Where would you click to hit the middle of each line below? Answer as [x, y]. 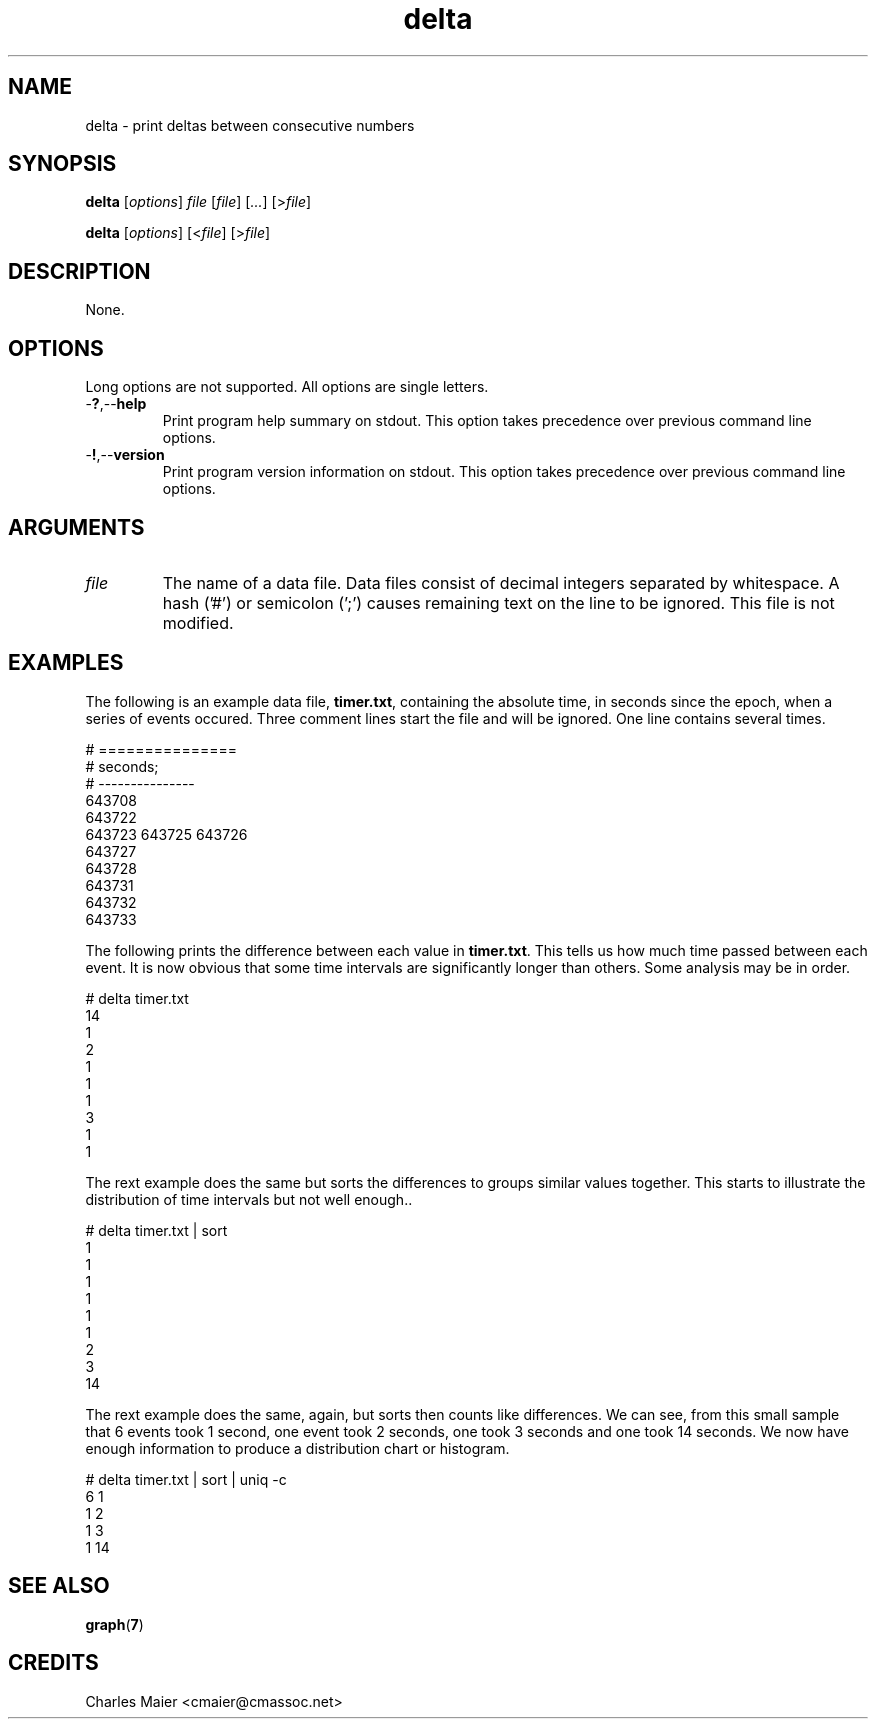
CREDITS [53, 1663]
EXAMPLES [66, 663]
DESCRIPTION [79, 271]
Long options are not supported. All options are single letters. [287, 387]
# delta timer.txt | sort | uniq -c [186, 1479]
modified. [198, 622]
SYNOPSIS [62, 164]
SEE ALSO [59, 1586]
